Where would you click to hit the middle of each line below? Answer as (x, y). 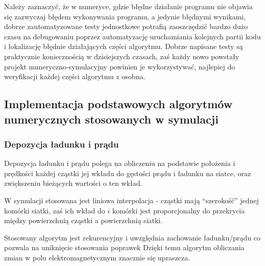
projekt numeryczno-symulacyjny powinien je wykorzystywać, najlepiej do (120, 66)
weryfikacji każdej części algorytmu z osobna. (75, 76)
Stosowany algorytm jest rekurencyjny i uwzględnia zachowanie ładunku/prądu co (132, 237)
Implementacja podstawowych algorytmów (118, 104)
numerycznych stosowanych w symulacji (111, 119)
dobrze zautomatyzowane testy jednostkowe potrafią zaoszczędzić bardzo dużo (126, 26)
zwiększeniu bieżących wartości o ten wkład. (73, 183)
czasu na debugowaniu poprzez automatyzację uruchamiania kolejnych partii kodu (132, 36)
